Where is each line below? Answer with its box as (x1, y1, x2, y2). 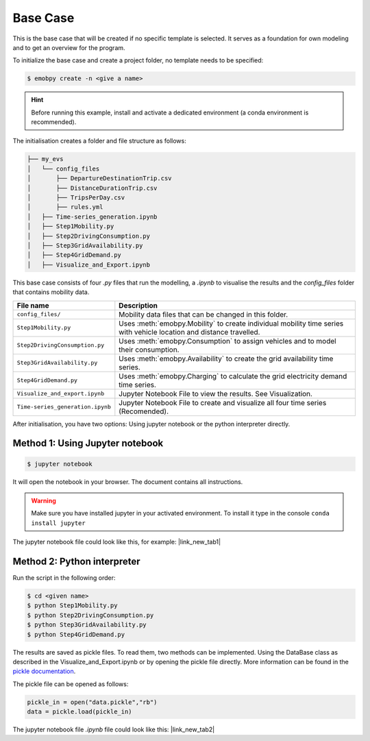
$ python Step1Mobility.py (27, 602, 118, 609)
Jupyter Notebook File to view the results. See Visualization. (119, 389, 313, 398)
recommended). (31, 118, 77, 126)
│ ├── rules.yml (27, 203, 103, 211)
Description (119, 300, 158, 310)
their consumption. (119, 345, 180, 354)
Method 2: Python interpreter (12, 555, 140, 567)
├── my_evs (27, 155, 64, 163)
